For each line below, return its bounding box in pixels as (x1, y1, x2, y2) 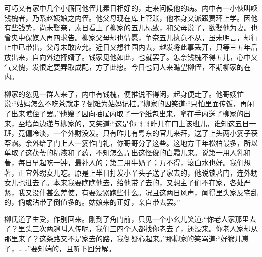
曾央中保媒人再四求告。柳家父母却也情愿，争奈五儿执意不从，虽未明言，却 (4, 32, 251, 42)
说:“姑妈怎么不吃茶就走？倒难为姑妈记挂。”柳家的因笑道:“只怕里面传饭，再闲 (4, 98, 254, 109)
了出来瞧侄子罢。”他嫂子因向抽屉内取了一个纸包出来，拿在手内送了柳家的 (4, 108, 244, 118)
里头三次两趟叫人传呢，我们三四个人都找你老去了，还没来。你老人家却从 (18, 223, 258, 234)
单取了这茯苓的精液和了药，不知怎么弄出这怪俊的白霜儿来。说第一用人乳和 (4, 147, 251, 158)
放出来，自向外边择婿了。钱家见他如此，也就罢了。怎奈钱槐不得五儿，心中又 (4, 51, 258, 62)
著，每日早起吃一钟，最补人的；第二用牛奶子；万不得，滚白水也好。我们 (4, 157, 244, 167)
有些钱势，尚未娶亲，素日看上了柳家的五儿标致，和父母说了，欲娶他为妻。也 (4, 22, 258, 33)
